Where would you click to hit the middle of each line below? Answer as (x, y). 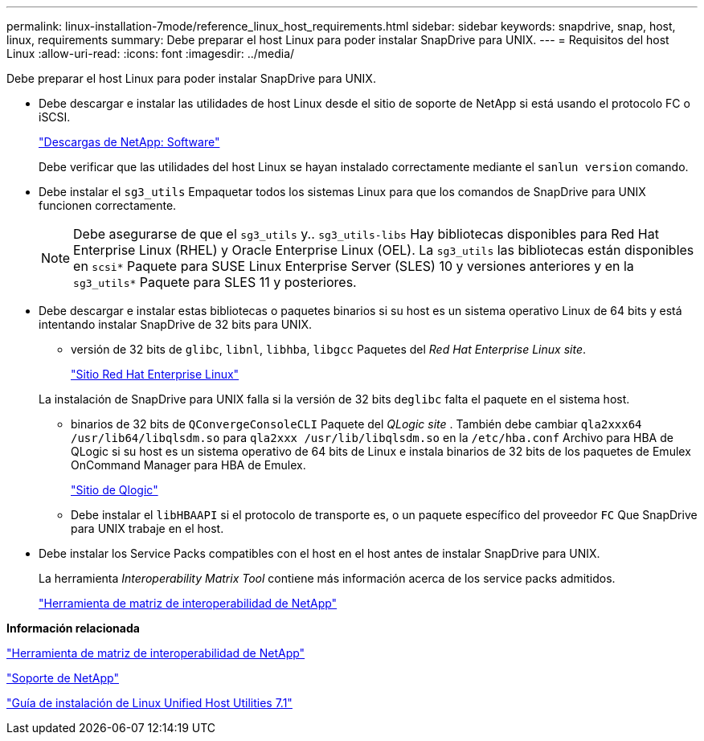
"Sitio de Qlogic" (115, 490)
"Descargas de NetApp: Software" (129, 142)
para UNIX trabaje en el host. (147, 528)
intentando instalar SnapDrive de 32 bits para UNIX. (176, 324)
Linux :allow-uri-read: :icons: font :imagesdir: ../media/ (151, 53)
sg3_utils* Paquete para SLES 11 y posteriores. (215, 282)
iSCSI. (55, 117)
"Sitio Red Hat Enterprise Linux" (155, 374)
